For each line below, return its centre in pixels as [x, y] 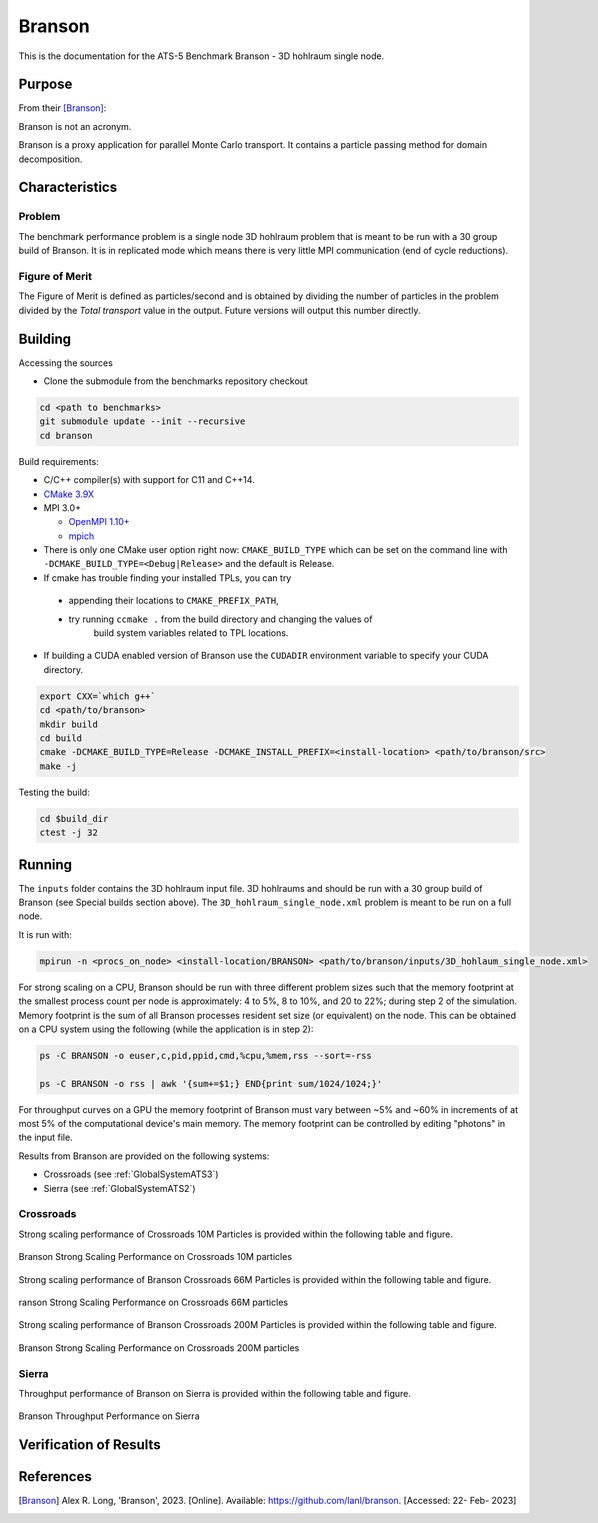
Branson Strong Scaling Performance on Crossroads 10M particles [155, 1257]
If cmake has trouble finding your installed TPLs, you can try [167, 577]
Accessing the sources [66, 362]
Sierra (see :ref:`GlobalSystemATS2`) [119, 1188]
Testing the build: [54, 792]
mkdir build [69, 724]
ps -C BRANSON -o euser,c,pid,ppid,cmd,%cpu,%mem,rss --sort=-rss [205, 1055]
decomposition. [50, 159]
